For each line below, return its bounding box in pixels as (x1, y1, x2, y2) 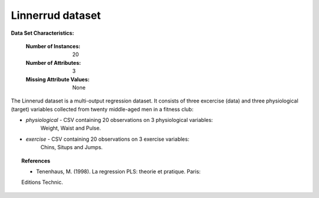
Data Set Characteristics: (11, 29, 74, 37)
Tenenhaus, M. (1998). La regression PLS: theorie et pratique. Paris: (36, 168, 201, 175)
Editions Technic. (21, 179, 63, 186)
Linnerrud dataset (11, 9, 101, 22)
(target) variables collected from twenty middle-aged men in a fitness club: (11, 105, 194, 113)
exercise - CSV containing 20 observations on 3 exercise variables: (25, 136, 190, 143)
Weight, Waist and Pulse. (40, 124, 102, 132)
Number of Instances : (25, 42, 81, 49)
